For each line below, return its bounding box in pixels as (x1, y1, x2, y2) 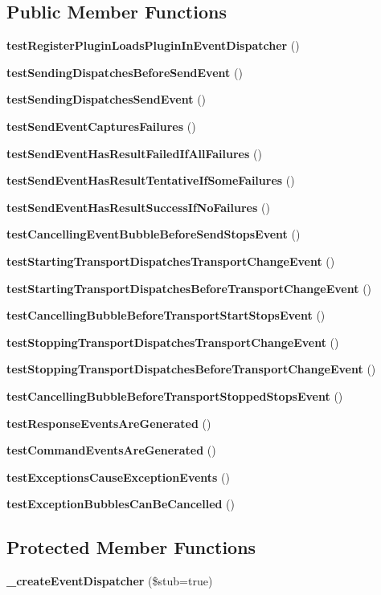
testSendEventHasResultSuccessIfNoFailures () (6, 198, 270, 215)
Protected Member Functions (6, 535, 256, 560)
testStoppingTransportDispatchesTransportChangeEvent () (6, 333, 339, 350)
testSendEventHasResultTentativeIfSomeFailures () (6, 172, 295, 189)
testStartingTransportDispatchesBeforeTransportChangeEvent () (6, 279, 372, 296)
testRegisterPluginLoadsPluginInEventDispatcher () (6, 37, 300, 54)
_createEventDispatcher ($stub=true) (6, 573, 213, 589)
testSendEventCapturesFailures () (6, 117, 196, 134)
